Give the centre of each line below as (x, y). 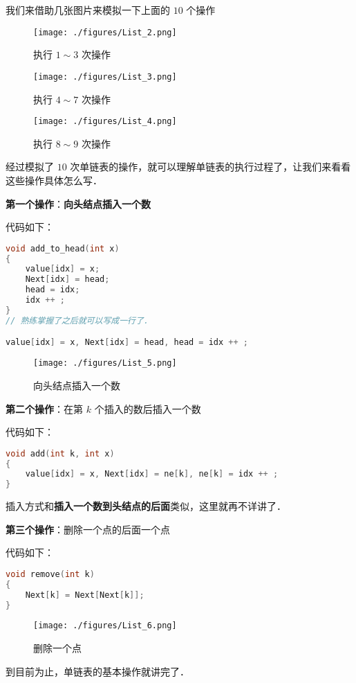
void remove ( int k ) (50, 574)
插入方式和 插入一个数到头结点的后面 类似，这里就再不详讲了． (146, 506)
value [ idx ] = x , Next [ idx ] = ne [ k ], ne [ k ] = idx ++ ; (152, 474)
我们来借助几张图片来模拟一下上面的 (88, 10)
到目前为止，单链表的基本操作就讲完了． (97, 671)
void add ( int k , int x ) (60, 453)
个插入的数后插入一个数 (148, 408)
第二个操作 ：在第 (44, 408)
